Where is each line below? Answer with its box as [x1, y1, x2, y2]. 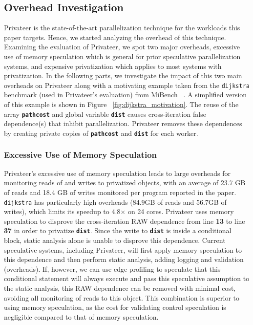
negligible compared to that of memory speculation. [4, 311, 159, 322]
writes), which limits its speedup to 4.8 [4, 206, 121, 217]
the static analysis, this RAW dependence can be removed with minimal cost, [4, 282, 236, 293]
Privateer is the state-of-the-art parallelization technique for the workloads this [4, 22, 240, 33]
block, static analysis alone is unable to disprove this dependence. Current [4, 235, 226, 245]
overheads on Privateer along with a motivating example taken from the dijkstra [4, 80, 250, 90]
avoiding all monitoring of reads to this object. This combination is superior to [4, 292, 240, 303]
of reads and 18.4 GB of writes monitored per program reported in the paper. [4, 187, 236, 197]
